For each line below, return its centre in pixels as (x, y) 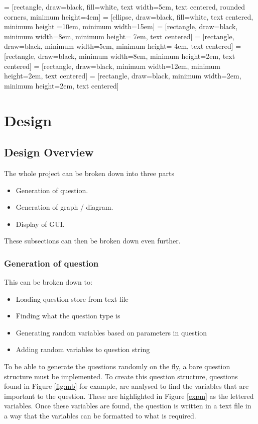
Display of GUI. (40, 224)
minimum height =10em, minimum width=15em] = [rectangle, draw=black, (121, 26)
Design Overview (49, 152)
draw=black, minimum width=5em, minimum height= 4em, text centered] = (123, 46)
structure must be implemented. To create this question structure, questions (121, 376)
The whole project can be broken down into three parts (89, 173)
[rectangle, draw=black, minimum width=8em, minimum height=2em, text (120, 56)
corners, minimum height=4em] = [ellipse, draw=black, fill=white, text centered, (129, 16)
